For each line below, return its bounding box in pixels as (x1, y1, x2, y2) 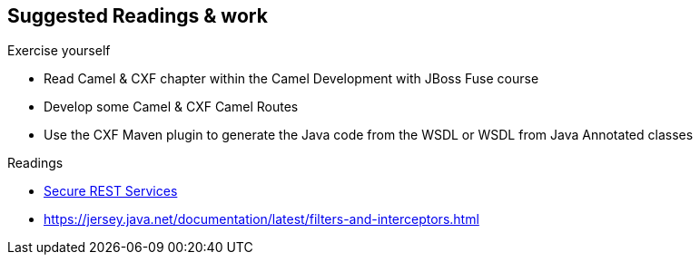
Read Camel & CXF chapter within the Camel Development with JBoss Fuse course (44, 71, 539, 87)
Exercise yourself (7, 43, 111, 59)
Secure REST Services (44, 183, 178, 199)
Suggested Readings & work (7, 5, 268, 27)
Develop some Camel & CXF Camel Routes (44, 99, 299, 115)
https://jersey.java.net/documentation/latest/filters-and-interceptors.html (44, 211, 479, 228)
